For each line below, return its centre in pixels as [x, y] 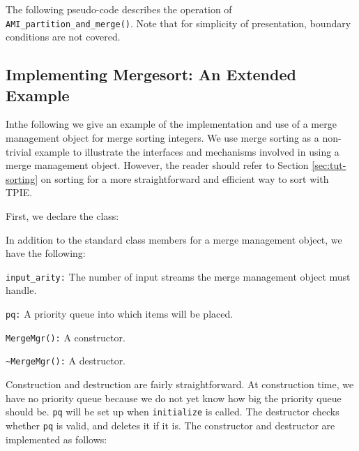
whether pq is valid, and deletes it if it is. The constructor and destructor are [170, 425]
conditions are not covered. [63, 37]
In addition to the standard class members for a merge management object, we [174, 239]
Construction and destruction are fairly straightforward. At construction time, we [180, 384]
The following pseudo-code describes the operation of [119, 9]
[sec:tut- [329, 165]
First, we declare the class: [62, 216]
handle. [21, 290]
